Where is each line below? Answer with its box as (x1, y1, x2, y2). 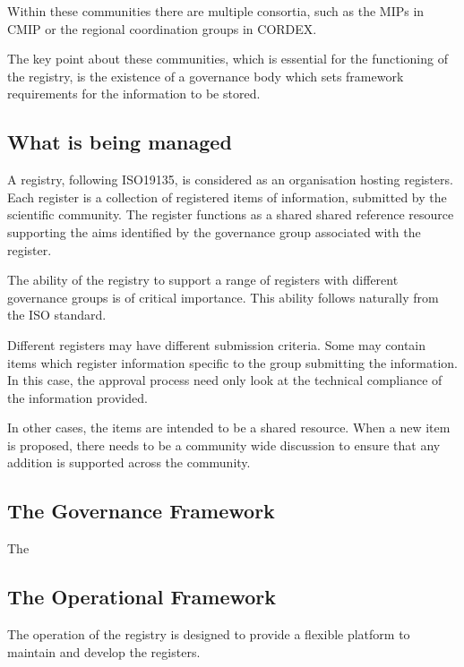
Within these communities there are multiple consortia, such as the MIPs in (7, 2, 425, 20)
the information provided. (7, 388, 148, 406)
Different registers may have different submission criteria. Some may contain (7, 335, 426, 354)
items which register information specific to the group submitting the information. (7, 353, 458, 372)
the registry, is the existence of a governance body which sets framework (7, 66, 404, 85)
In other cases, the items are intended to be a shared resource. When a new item (7, 418, 451, 437)
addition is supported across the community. (7, 453, 251, 472)
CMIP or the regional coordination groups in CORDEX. (7, 19, 317, 38)
